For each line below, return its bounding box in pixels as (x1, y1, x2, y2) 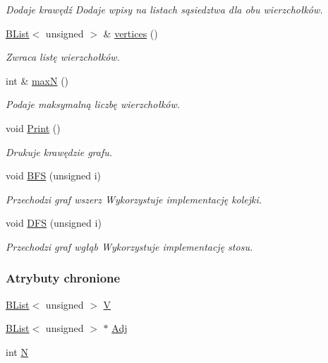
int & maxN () (6, 73, 69, 88)
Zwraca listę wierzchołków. (6, 49, 120, 64)
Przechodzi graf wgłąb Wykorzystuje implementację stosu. (6, 239, 253, 254)
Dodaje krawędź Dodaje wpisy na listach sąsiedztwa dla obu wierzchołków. (6, 2, 323, 16)
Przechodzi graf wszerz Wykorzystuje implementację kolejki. (6, 191, 262, 206)
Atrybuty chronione (6, 269, 121, 287)
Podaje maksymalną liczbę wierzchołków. (6, 97, 181, 112)
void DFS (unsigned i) (6, 215, 102, 230)
